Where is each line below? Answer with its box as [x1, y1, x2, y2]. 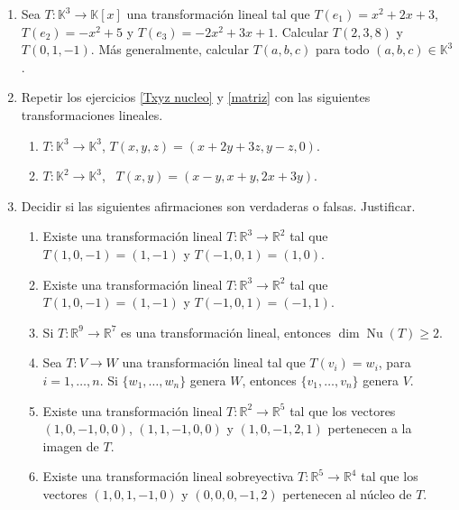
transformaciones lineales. [21, 105, 163, 124]
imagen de [42, 436, 99, 455]
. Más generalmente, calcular [90, 40, 249, 59]
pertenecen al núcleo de [282, 484, 412, 503]
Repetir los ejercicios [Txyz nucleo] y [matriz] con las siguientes [21, 88, 371, 107]
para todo [315, 40, 370, 59]
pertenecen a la [327, 419, 412, 438]
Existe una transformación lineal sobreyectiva [42, 467, 294, 486]
